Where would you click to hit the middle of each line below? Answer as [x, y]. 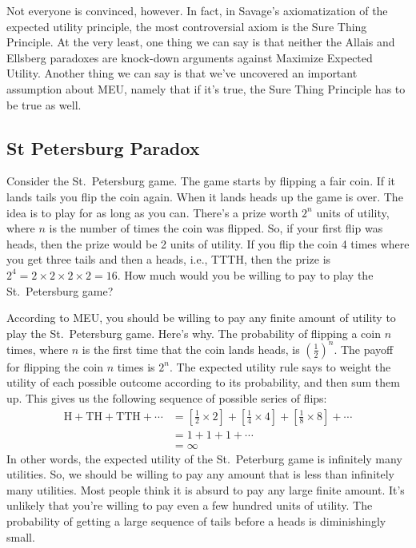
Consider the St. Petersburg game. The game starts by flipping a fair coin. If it [201, 181]
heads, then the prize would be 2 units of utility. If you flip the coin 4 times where [208, 243]
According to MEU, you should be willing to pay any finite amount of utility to [201, 318]
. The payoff [364, 349]
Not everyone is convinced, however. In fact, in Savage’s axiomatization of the [197, 10]
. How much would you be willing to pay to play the [245, 274]
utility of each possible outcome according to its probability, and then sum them [203, 382]
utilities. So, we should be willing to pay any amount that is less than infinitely [200, 474]
